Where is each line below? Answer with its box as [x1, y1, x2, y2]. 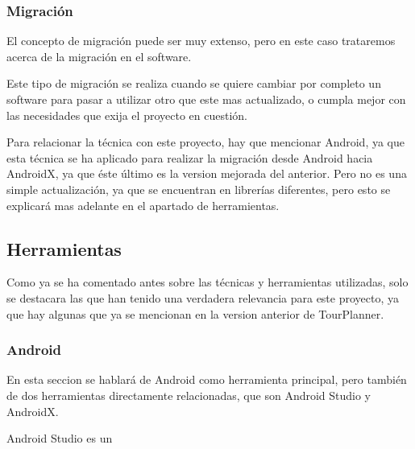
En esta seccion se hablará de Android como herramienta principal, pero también [6, 371, 407, 388]
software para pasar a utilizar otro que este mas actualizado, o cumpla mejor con [6, 91, 406, 107]
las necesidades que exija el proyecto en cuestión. [6, 106, 247, 123]
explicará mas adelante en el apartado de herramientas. [6, 196, 280, 213]
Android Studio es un [6, 430, 113, 447]
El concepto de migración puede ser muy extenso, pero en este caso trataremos [6, 32, 396, 49]
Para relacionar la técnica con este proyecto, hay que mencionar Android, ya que [6, 134, 405, 150]
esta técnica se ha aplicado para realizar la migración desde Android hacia [6, 149, 373, 166]
